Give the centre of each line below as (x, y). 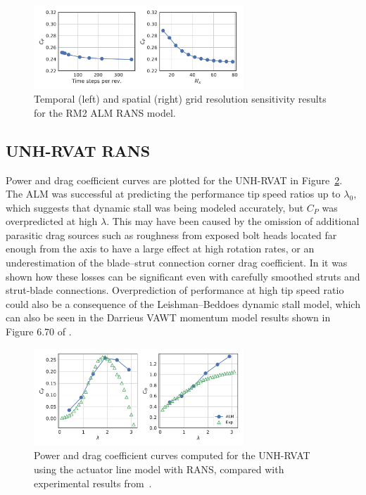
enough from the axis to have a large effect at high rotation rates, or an (160, 249)
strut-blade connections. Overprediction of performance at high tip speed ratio (175, 290)
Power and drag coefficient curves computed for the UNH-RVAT (172, 455)
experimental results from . (93, 483)
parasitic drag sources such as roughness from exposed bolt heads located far (171, 234)
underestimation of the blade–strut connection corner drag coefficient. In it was (177, 263)
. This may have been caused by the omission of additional (233, 221)
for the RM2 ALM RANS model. (105, 112)
